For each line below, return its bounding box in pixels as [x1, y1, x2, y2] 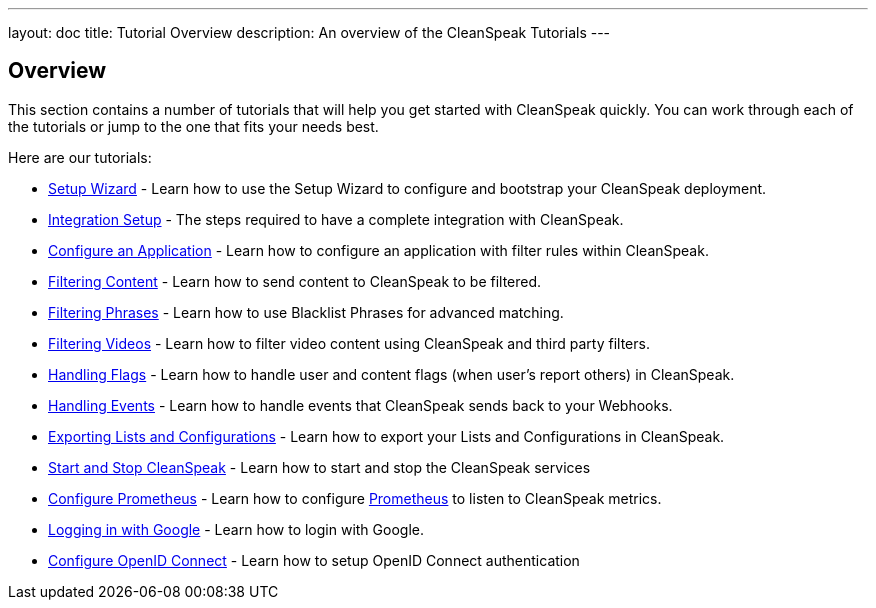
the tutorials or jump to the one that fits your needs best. [8, 117, 379, 135]
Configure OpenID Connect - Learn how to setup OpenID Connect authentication [48, 551, 580, 569]
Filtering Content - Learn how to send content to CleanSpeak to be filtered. [48, 272, 542, 290]
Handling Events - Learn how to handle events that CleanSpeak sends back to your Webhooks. [48, 396, 673, 414]
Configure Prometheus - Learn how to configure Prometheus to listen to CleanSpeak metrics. [48, 489, 662, 507]
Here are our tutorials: [8, 148, 152, 166]
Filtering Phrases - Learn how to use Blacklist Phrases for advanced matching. [48, 303, 564, 321]
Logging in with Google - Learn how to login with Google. [48, 520, 424, 538]
